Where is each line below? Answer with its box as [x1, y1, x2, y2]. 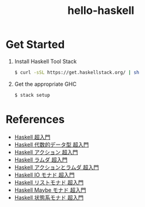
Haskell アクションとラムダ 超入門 [14, 163, 99, 171]
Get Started [5, 38, 65, 51]
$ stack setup [14, 92, 50, 98]
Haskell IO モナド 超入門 [14, 171, 75, 179]
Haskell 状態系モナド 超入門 [14, 194, 84, 201]
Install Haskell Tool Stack [14, 57, 77, 65]
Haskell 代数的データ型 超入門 [14, 140, 89, 148]
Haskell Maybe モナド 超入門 [14, 186, 86, 194]
